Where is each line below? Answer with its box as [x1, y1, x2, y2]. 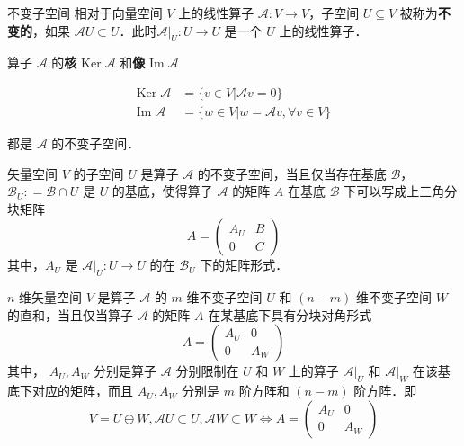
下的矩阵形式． [200, 255, 289, 274]
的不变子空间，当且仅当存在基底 [197, 164, 387, 183]
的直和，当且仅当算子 [7, 305, 133, 324]
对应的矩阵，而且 [31, 381, 133, 400]
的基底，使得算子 [112, 182, 213, 201]
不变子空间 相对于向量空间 [7, 4, 163, 22]
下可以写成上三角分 [344, 182, 458, 201]
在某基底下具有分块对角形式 [208, 305, 372, 324]
